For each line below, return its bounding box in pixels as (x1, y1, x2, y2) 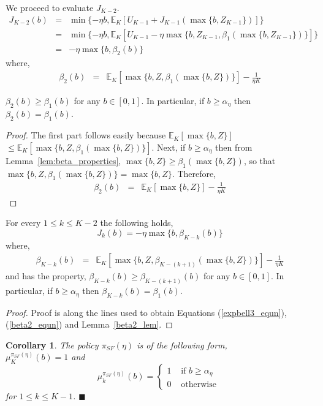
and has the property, (6, 269, 86, 282)
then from (215, 140, 253, 153)
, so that (243, 154, 276, 167)
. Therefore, (172, 167, 216, 179)
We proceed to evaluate (6, 1, 94, 13)
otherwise (181, 380, 216, 389)
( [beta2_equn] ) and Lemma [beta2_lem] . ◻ (6, 318, 173, 331)
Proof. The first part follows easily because (6, 129, 166, 141)
